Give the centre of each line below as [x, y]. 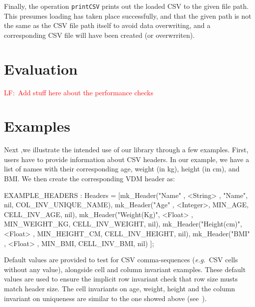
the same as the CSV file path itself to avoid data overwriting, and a [107, 25]
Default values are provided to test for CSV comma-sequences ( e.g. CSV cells [121, 260]
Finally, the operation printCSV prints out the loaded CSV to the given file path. [126, 6]
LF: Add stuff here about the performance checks [79, 92]
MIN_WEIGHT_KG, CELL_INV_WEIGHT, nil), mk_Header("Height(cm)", [123, 224]
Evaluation [41, 69]
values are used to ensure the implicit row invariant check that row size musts [121, 279]
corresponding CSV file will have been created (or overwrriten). [99, 35]
